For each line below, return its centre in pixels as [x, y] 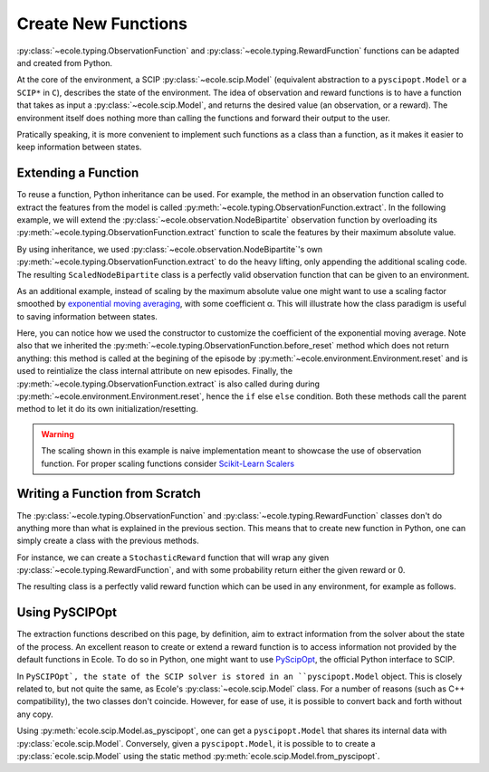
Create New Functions [102, 24]
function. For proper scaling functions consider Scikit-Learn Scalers [168, 463]
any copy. [35, 714]
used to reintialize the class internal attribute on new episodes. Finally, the [155, 371]
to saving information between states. [87, 316]
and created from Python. [65, 62]
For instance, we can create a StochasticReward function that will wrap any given [173, 558]
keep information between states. [79, 147]
